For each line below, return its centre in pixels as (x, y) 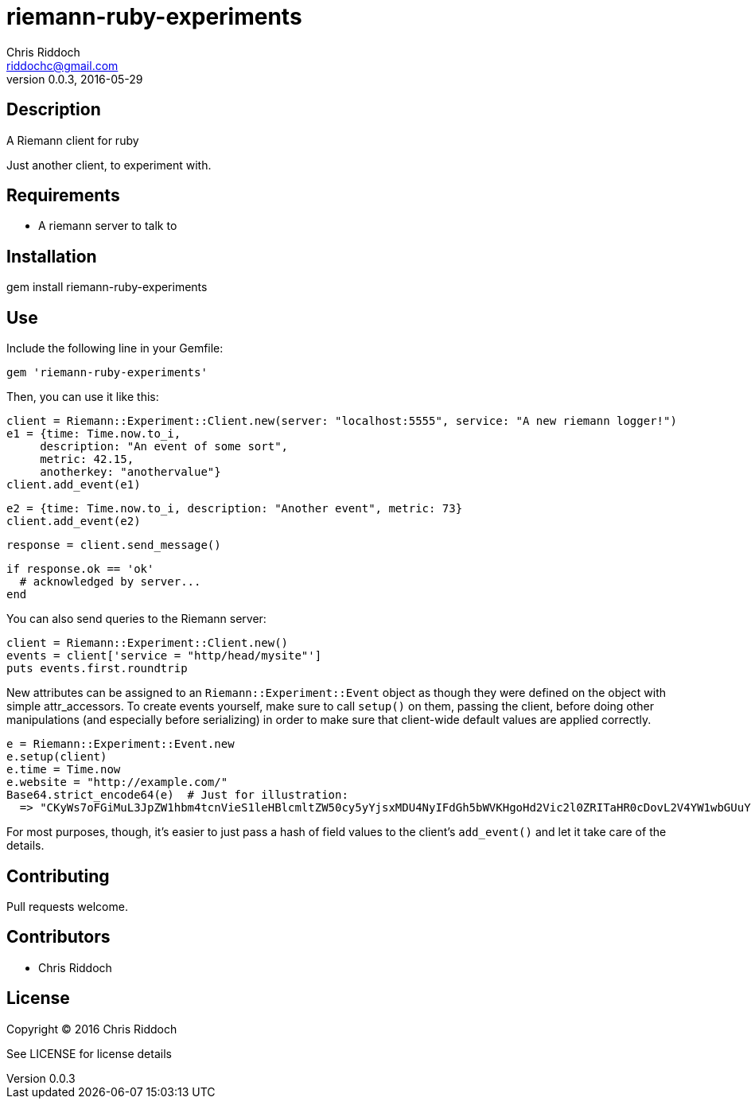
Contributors (58, 937)
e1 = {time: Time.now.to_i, (94, 434)
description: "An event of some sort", (164, 447)
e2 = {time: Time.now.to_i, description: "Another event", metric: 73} (235, 509)
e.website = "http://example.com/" (117, 782)
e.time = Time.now (64, 770)
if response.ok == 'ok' (80, 569)
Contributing (58, 876)
